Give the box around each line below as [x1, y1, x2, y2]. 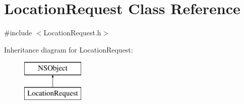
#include [4, 27, 32, 38]
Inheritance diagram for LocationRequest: [4, 44, 133, 55]
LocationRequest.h [43, 27, 101, 38]
